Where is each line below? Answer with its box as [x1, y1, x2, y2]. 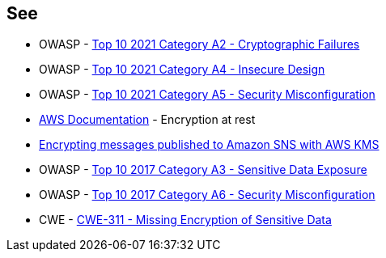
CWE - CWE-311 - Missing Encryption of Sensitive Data [39, 213, 332, 227]
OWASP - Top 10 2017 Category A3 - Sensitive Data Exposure [39, 163, 367, 177]
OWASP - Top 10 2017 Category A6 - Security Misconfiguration [39, 188, 375, 202]
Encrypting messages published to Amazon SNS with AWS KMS [39, 137, 380, 152]
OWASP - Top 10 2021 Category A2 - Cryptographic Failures [39, 37, 360, 52]
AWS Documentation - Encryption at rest [39, 112, 256, 127]
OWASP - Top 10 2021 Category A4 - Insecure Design [39, 62, 325, 77]
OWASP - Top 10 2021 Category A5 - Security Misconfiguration [39, 87, 375, 102]
